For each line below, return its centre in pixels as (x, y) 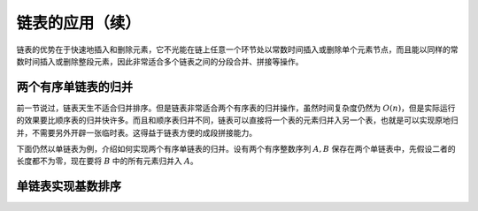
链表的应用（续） (79, 23)
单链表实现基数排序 (69, 187)
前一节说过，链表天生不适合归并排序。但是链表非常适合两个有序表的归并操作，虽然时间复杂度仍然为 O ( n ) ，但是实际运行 (236, 108)
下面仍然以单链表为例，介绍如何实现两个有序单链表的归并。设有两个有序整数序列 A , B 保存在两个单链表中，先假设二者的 (236, 149)
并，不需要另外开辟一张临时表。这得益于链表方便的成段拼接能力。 (136, 132)
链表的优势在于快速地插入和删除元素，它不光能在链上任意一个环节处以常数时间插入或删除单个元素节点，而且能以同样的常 (237, 49)
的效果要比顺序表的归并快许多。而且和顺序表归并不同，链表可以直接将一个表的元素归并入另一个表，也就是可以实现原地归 (237, 120)
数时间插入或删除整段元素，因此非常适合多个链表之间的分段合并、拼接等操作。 (160, 61)
